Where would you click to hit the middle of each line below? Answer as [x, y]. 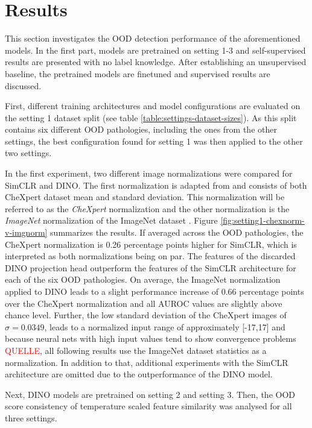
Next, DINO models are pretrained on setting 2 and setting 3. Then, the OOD [150, 394]
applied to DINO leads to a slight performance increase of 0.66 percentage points [154, 291]
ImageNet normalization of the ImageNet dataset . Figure [111, 220]
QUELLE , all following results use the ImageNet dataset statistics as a [136, 350]
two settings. [28, 153]
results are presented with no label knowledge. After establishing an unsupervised [156, 62]
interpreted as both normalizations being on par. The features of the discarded [150, 256]
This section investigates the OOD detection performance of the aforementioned [153, 38]
